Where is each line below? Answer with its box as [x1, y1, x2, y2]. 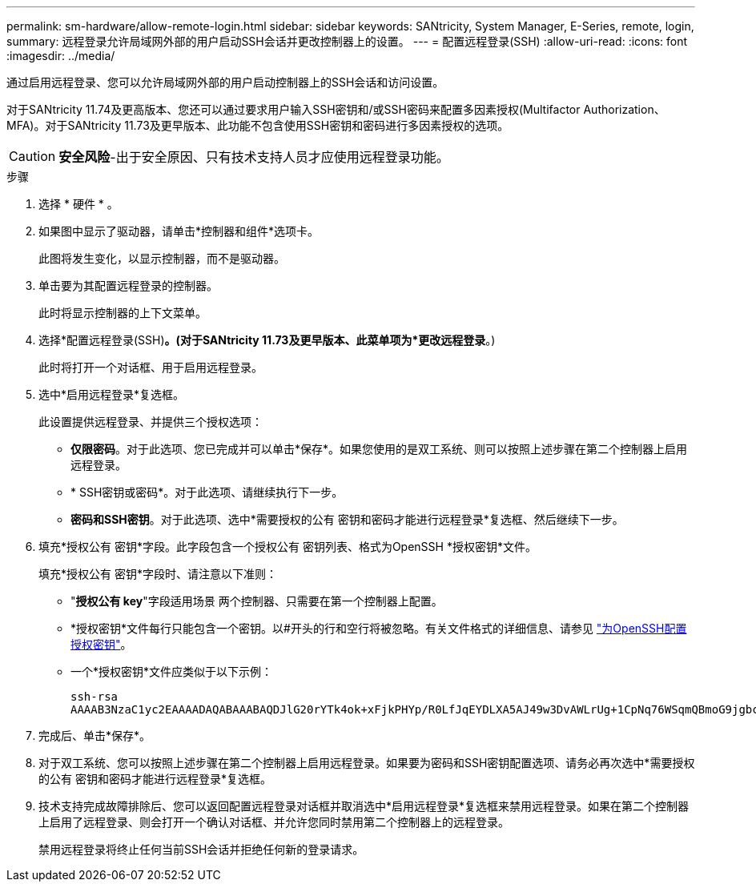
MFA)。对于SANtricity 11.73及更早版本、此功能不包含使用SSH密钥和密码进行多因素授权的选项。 [6, 119, 509, 132]
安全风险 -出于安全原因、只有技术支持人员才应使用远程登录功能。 [58, 149, 449, 165]
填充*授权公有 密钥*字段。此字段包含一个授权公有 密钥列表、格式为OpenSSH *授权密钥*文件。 [38, 540, 537, 553]
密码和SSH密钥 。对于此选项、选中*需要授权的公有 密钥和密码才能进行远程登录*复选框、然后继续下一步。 [70, 512, 624, 526]
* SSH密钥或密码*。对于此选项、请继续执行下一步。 [70, 485, 344, 499]
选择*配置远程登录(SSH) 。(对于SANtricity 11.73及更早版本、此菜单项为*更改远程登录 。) [38, 333, 496, 347]
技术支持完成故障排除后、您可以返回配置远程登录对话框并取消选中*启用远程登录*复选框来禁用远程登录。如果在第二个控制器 [38, 799, 690, 813]
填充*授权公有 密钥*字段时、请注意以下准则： [38, 567, 277, 581]
